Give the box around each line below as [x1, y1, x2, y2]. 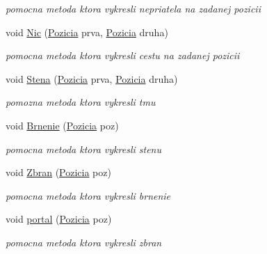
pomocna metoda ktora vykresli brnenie [6, 188, 171, 203]
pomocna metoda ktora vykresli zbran [6, 235, 162, 249]
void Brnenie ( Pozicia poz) [6, 118, 119, 132]
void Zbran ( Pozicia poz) [6, 165, 111, 180]
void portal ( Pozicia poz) [6, 212, 112, 226]
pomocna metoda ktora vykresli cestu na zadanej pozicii [6, 48, 240, 63]
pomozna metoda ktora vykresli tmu [6, 95, 156, 109]
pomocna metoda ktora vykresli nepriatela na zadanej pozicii [6, 1, 261, 15]
